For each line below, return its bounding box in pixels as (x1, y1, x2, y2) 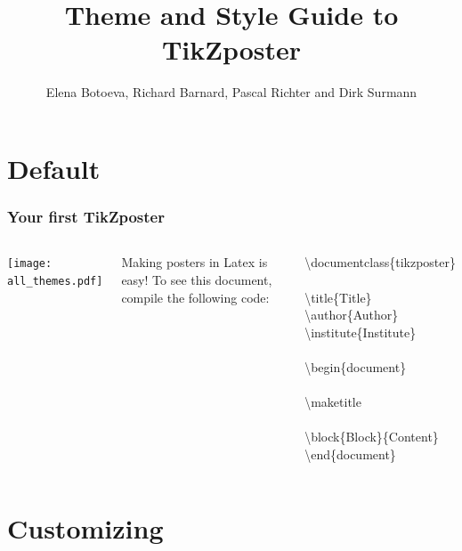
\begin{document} (304, 357, 407, 376)
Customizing (7, 509, 164, 546)
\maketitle (304, 393, 361, 411)
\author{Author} (304, 305, 399, 324)
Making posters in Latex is (121, 253, 268, 271)
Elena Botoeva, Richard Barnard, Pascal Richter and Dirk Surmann (45, 83, 417, 101)
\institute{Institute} (304, 322, 417, 341)
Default (7, 150, 101, 186)
